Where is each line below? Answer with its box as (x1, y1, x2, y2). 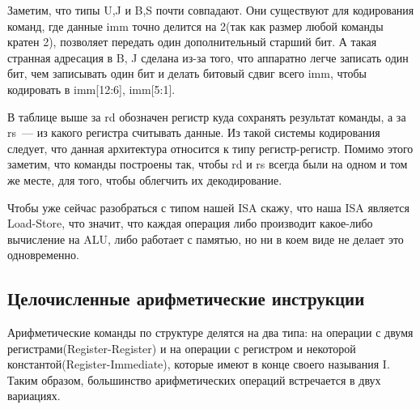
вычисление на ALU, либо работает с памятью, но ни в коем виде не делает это (7, 230, 404, 247)
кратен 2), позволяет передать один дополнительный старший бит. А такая (7, 33, 377, 50)
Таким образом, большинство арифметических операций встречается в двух (7, 371, 381, 388)
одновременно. (7, 246, 79, 263)
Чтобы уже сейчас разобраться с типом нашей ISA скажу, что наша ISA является (7, 198, 409, 215)
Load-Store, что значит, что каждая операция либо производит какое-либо (7, 215, 373, 232)
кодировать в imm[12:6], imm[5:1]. (7, 80, 176, 97)
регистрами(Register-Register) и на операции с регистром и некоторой (7, 339, 356, 356)
